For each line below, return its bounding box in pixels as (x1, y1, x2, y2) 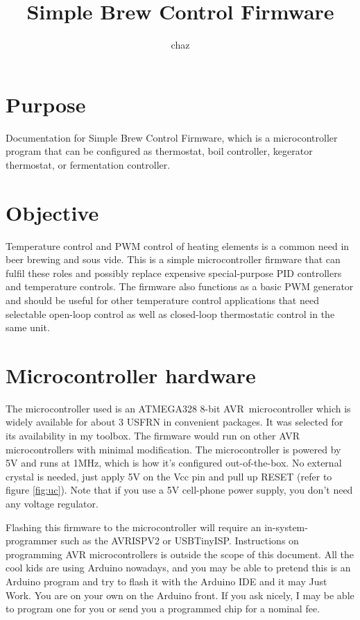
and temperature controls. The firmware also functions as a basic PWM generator (6, 279, 354, 294)
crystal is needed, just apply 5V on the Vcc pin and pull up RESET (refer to (6, 469, 332, 483)
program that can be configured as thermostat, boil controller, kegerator (6, 144, 313, 158)
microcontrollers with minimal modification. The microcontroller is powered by (6, 442, 341, 456)
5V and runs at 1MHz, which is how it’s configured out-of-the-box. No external (6, 455, 342, 470)
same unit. (6, 320, 50, 335)
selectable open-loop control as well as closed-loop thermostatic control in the (6, 306, 335, 321)
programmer (6, 533, 58, 548)
